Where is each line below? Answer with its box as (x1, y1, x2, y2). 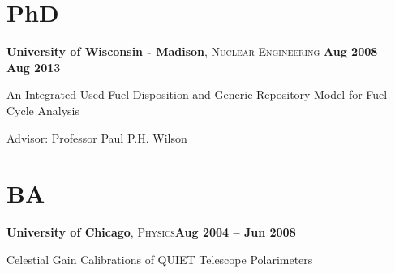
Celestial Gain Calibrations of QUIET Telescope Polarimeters (6, 250, 313, 267)
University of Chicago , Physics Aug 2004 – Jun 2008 (6, 224, 296, 241)
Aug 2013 (6, 58, 61, 75)
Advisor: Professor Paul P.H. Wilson (6, 129, 187, 146)
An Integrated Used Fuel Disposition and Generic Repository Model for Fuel (6, 86, 388, 103)
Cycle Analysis (6, 101, 79, 118)
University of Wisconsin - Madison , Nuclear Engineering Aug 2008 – (6, 43, 389, 60)
